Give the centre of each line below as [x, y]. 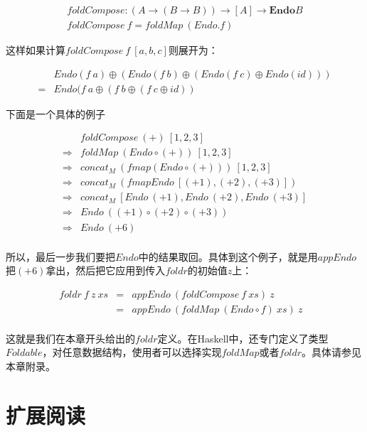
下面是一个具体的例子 [55, 113]
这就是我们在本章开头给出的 [70, 338]
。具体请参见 [332, 352]
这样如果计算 [36, 50]
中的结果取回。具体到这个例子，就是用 [228, 256]
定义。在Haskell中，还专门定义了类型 [243, 338]
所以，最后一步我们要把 [60, 256]
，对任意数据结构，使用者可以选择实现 [132, 352]
